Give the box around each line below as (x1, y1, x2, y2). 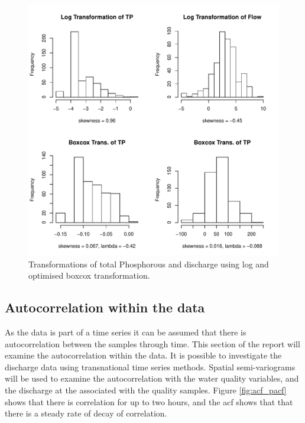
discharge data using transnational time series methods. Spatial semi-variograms (5, 360, 296, 373)
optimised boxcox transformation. (28, 269, 150, 282)
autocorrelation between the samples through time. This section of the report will (5, 337, 300, 350)
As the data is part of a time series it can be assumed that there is (5, 325, 246, 338)
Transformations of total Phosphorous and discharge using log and (28, 257, 269, 270)
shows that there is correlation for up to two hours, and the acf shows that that (5, 395, 293, 408)
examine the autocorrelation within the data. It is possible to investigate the (5, 349, 282, 361)
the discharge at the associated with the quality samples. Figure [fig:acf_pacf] (5, 383, 287, 396)
